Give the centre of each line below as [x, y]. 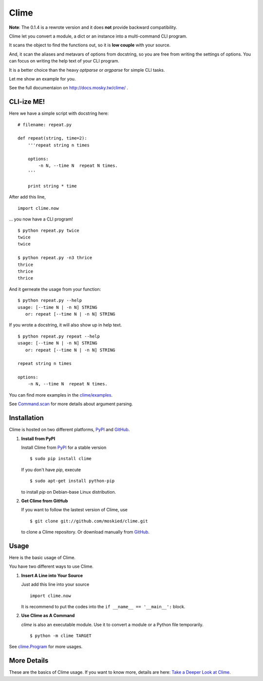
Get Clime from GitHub [45, 501]
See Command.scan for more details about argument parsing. [71, 404]
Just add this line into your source [55, 584]
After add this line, [27, 197]
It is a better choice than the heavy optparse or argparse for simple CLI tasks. [87, 70]
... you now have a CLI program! [41, 219]
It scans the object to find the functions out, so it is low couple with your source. [90, 45]
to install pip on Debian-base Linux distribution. [69, 492]
